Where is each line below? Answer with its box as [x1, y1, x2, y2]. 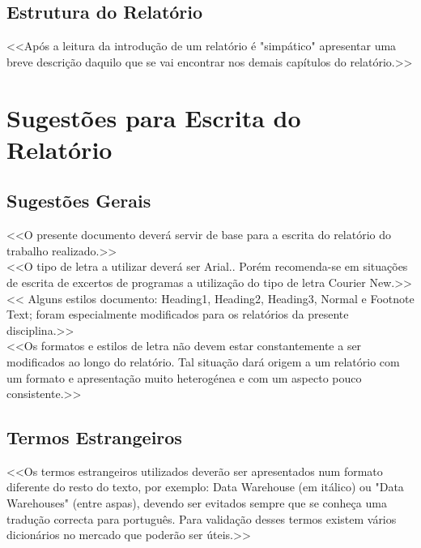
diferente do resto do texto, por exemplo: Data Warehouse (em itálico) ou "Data [6, 478, 404, 495]
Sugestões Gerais [6, 188, 151, 213]
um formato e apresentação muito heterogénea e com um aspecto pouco [6, 369, 362, 386]
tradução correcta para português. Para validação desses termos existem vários [6, 510, 397, 527]
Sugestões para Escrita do [6, 101, 301, 134]
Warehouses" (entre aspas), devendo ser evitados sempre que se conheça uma [6, 494, 387, 512]
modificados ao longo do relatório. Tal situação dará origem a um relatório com [6, 353, 400, 370]
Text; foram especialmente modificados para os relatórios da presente [6, 306, 349, 323]
